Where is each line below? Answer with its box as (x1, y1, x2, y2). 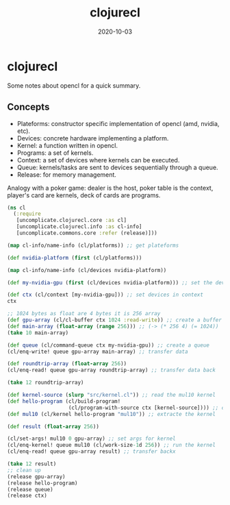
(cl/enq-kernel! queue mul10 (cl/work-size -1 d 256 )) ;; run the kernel (7, 442, 216, 449)
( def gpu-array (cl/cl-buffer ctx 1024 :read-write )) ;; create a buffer (7, 317, 222, 323)
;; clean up (7, 467, 41, 473)
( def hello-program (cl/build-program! (7, 397, 121, 405)
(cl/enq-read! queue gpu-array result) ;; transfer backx (7, 448, 176, 455)
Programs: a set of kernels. (16, 149, 94, 157)
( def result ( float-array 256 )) (7, 423, 99, 430)
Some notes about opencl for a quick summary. (7, 81, 141, 90)
